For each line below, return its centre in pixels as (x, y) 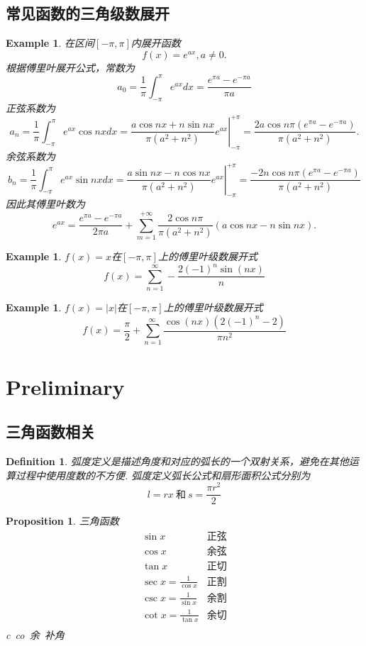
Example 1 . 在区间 (50, 43)
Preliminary (65, 386)
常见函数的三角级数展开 (88, 13)
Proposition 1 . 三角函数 (62, 521)
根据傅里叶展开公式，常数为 (70, 67)
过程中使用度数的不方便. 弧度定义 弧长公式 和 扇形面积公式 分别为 (163, 475)
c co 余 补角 (35, 634)
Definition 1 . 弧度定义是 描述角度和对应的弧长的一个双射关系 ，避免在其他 (177, 461)
